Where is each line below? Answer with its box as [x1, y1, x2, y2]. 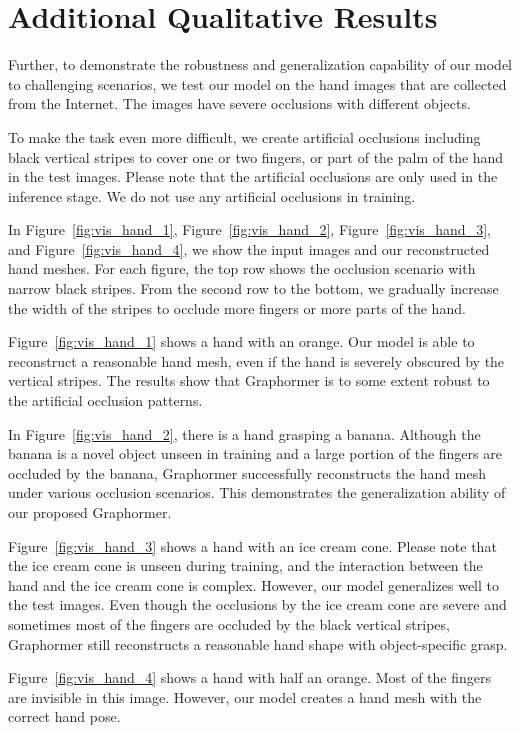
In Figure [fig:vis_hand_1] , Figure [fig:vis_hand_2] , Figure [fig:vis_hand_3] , [8, 219, 491, 240]
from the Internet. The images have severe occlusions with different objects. [8, 93, 471, 114]
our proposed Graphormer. [8, 502, 172, 522]
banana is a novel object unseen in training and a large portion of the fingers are [8, 443, 502, 464]
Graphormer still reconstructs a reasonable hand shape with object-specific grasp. [8, 633, 508, 654]
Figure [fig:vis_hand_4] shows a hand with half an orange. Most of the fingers [8, 667, 491, 688]
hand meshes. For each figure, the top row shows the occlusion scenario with [8, 258, 476, 279]
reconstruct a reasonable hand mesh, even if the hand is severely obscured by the [8, 350, 505, 371]
